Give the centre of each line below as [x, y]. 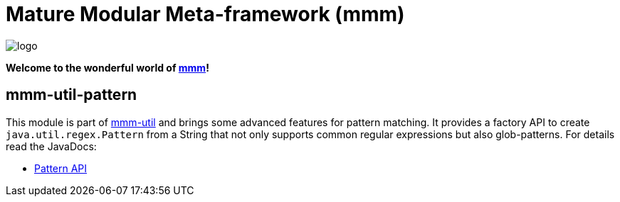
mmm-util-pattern [72, 95]
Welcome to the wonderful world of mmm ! [107, 67]
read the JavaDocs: [51, 146]
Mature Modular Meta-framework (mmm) [205, 14]
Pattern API [61, 168]
